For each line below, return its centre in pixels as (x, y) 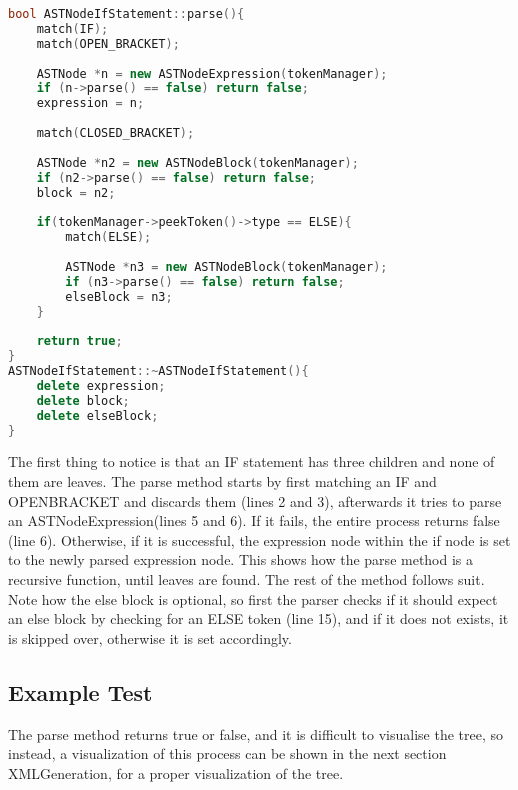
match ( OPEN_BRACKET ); (108, 43)
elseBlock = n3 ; (119, 296)
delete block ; (83, 400)
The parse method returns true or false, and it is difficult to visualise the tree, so (256, 733)
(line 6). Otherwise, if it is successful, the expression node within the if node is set (259, 539)
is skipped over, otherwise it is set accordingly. (150, 637)
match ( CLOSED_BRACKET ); (115, 133)
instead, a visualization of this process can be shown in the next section (227, 753)
